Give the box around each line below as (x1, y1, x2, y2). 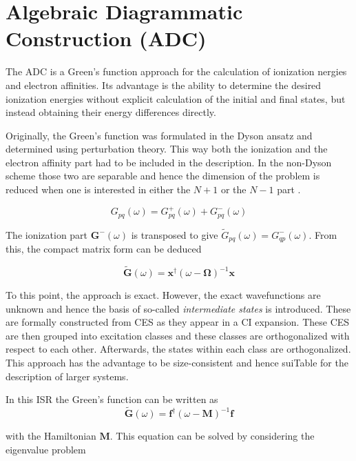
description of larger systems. (6, 369, 129, 383)
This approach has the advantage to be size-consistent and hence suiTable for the (6, 355, 348, 370)
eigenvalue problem (6, 442, 86, 456)
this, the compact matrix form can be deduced (6, 242, 202, 256)
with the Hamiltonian (6, 429, 96, 443)
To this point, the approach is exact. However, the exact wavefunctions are (6, 288, 321, 302)
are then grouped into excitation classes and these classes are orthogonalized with (6, 328, 350, 342)
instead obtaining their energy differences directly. (6, 105, 216, 119)
